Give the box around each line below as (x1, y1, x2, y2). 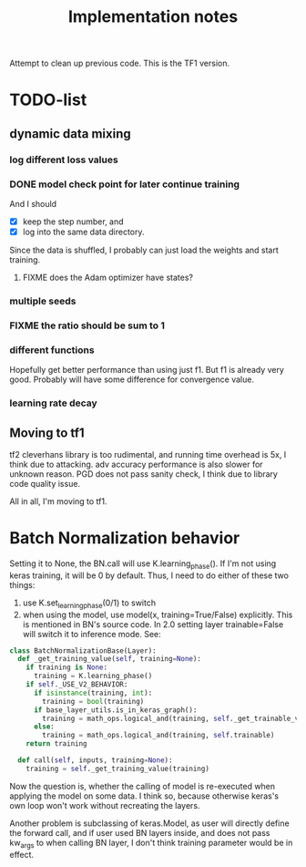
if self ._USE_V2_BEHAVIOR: (25, 680, 128, 689)
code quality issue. (9, 478, 80, 489)
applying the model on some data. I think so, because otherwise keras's (9, 790, 280, 801)
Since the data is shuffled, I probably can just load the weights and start (9, 244, 280, 256)
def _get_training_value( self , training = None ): (17, 655, 202, 664)
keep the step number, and (22, 216, 125, 227)
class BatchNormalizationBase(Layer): (9, 645, 157, 655)
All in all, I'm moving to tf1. (9, 495, 107, 507)
